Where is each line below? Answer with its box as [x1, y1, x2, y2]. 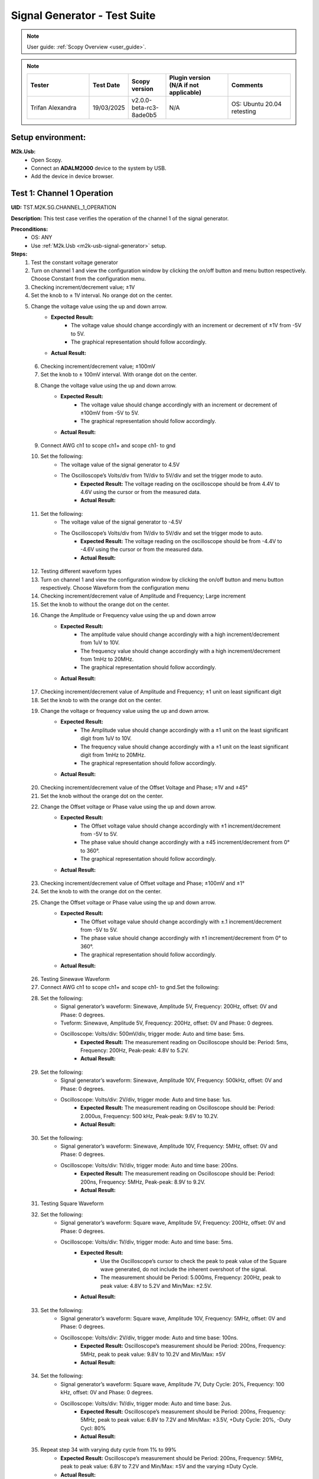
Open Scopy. [31, 156, 63, 163]
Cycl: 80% [80, 1425, 106, 1432]
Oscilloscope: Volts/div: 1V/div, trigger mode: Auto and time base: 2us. [60, 1400, 232, 1407]
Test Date [92, 80, 121, 89]
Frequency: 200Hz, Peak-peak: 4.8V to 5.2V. [80, 1047, 189, 1054]
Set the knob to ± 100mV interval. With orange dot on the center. [40, 371, 197, 378]
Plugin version [169, 73, 211, 82]
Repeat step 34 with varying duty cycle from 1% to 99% [40, 1446, 177, 1454]
